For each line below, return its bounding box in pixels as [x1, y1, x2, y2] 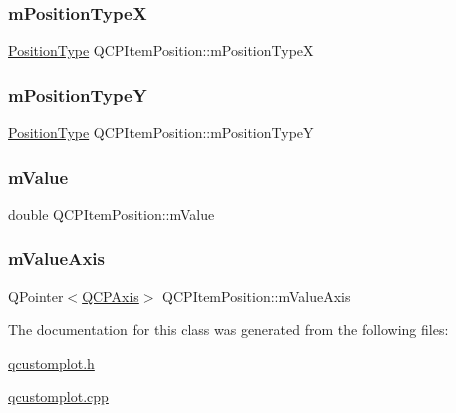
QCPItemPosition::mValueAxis [162, 285, 351, 306]
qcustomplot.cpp [8, 386, 109, 407]
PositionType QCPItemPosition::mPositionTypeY [8, 122, 314, 143]
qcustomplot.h [8, 352, 95, 373]
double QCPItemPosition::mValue [8, 203, 215, 224]
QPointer [8, 285, 64, 306]
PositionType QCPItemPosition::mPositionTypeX [8, 40, 314, 61]
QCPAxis [82, 285, 139, 306]
